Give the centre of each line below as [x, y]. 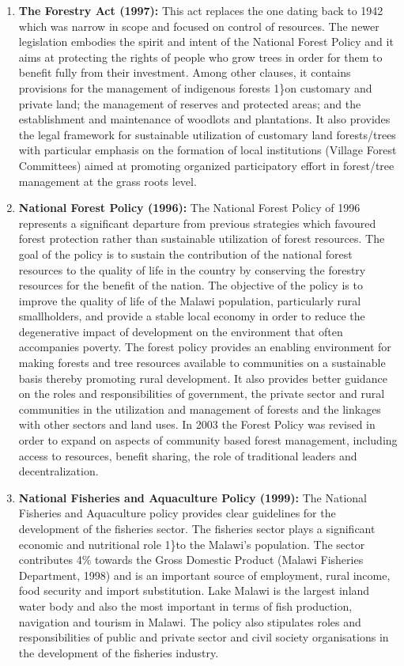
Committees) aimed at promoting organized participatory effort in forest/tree [206, 165]
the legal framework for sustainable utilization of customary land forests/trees [207, 134]
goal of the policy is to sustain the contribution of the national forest [185, 254]
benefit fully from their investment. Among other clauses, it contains [185, 72]
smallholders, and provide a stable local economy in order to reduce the [192, 316]
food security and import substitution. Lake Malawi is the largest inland [194, 590]
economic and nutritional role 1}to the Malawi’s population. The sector [192, 544]
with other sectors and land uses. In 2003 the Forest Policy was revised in [197, 424]
